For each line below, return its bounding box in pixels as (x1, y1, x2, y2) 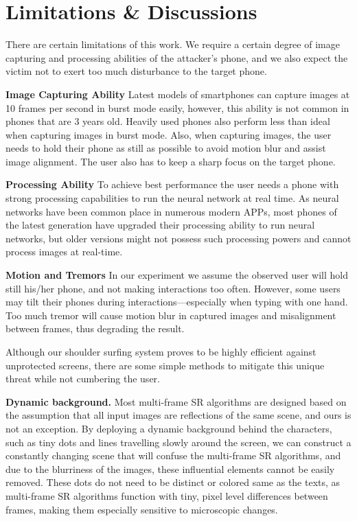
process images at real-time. (5, 244, 123, 259)
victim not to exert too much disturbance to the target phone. (5, 64, 267, 78)
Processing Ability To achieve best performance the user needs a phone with (5, 177, 339, 192)
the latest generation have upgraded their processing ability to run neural (5, 218, 315, 232)
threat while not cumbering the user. (5, 371, 160, 386)
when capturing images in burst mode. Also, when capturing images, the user (5, 127, 332, 141)
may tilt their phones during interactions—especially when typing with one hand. (5, 294, 348, 309)
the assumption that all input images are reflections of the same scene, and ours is (5, 408, 352, 422)
